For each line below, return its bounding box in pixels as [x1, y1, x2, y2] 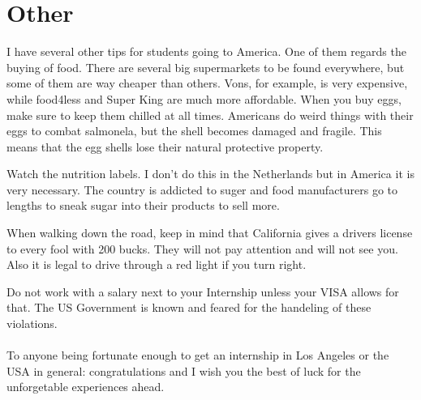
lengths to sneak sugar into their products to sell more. [6, 197, 280, 214]
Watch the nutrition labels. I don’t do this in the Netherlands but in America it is [6, 165, 415, 182]
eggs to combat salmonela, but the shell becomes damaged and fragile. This [6, 122, 382, 139]
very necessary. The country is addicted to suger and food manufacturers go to [6, 181, 398, 198]
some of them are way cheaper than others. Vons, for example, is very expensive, [6, 74, 408, 91]
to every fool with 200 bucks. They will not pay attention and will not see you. [6, 240, 398, 257]
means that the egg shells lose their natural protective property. [6, 138, 324, 155]
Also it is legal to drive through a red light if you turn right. [6, 256, 307, 273]
